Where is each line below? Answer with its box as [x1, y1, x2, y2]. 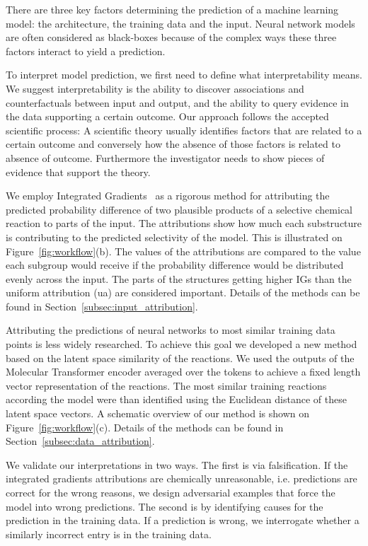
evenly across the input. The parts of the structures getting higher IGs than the [6, 271, 352, 286]
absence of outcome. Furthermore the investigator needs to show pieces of [6, 150, 325, 165]
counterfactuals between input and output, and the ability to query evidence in [6, 95, 349, 110]
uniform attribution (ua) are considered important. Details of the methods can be [6, 285, 360, 300]
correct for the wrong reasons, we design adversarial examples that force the [6, 485, 335, 499]
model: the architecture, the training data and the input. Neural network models [6, 16, 355, 30]
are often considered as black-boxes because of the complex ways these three [6, 30, 337, 45]
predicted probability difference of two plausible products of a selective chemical [6, 202, 352, 216]
